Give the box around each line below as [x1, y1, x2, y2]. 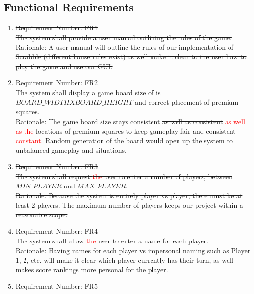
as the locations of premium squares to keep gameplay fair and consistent [15, 126, 236, 136]
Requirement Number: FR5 [15, 281, 98, 291]
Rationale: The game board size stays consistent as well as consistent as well [15, 116, 245, 126]
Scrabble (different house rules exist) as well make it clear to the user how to [15, 51, 247, 61]
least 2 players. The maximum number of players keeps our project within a [15, 200, 243, 210]
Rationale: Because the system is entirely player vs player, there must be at [15, 190, 243, 200]
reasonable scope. [15, 209, 68, 219]
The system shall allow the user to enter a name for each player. [15, 236, 208, 246]
